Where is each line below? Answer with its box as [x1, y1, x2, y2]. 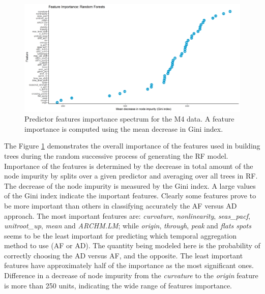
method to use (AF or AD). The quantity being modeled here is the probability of [4, 240, 260, 251]
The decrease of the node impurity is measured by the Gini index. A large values [4, 180, 256, 191]
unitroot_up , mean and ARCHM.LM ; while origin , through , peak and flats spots [4, 220, 251, 231]
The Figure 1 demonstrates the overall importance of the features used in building [4, 140, 260, 151]
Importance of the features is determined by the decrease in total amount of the [4, 160, 253, 171]
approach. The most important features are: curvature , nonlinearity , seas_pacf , [4, 210, 250, 221]
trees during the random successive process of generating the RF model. [4, 150, 228, 161]
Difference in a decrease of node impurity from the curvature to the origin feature [4, 270, 258, 281]
